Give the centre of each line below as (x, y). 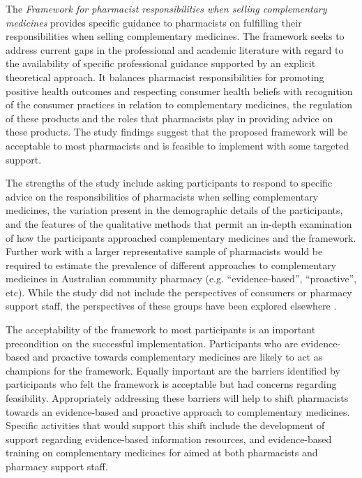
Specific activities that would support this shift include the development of (165, 425)
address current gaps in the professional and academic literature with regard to (175, 49)
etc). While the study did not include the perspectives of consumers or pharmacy (179, 292)
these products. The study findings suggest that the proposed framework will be (177, 132)
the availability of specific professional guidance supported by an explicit (161, 63)
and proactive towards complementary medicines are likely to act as (178, 357)
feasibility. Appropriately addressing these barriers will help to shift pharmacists (177, 398)
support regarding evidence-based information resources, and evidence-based (169, 439)
